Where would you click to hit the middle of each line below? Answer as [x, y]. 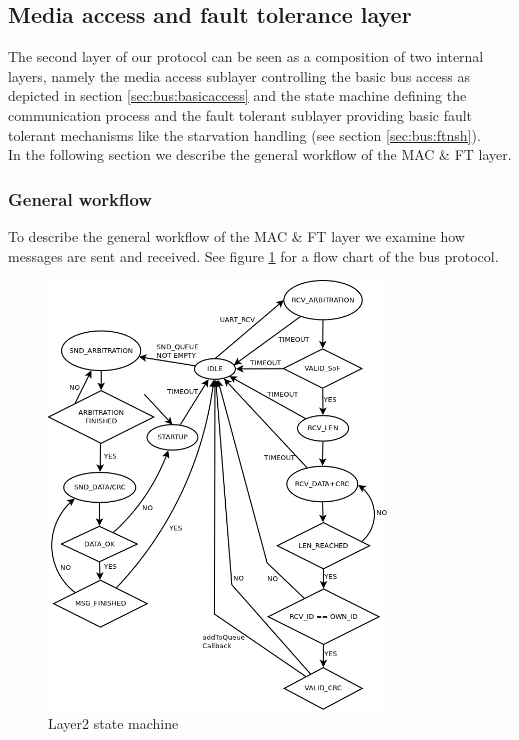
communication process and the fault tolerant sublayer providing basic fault [240, 114]
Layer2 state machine [113, 723]
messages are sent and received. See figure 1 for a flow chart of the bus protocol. [253, 255]
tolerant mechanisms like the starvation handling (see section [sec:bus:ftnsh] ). [244, 134]
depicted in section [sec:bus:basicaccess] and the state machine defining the [237, 95]
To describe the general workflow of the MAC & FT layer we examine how [236, 235]
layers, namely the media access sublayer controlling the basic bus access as [239, 75]
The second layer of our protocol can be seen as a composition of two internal [246, 56]
